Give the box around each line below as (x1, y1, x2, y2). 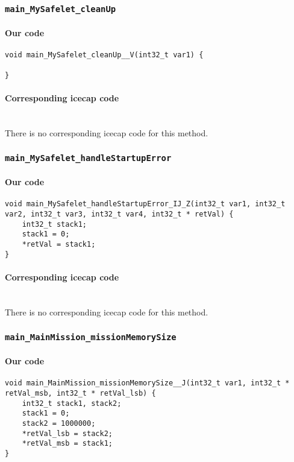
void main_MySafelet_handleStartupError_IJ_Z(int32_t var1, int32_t (5, 200, 286, 209)
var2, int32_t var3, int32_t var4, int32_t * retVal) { (5, 210, 234, 219)
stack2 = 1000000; (22, 419, 96, 428)
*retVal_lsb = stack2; (22, 429, 113, 438)
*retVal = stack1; (22, 239, 96, 248)
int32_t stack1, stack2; (22, 399, 122, 408)
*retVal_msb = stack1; (22, 439, 113, 448)
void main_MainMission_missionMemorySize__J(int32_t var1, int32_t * (5, 379, 290, 388)
